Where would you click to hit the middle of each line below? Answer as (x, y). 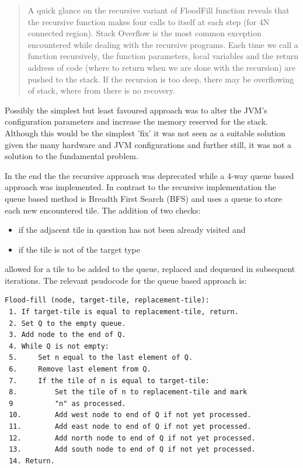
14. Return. (32, 461)
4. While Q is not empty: (59, 346)
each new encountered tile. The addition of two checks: (103, 210)
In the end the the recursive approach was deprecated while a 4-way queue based (149, 175)
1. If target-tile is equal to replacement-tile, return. (124, 312)
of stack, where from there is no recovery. (101, 90)
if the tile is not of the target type (79, 249)
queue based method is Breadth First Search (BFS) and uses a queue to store (144, 198)
